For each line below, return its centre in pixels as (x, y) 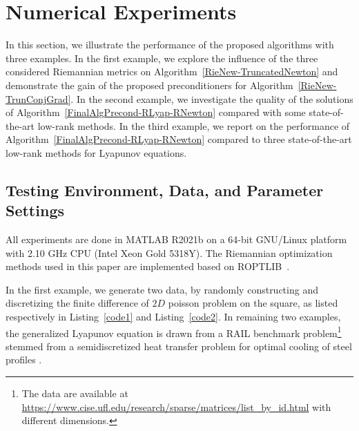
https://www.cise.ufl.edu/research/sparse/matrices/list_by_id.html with (176, 406)
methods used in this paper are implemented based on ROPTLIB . (148, 266)
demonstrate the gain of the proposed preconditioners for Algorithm (149, 85)
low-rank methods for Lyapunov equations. (96, 152)
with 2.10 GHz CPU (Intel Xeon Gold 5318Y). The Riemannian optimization (169, 252)
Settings (35, 210)
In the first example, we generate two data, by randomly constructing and (162, 289)
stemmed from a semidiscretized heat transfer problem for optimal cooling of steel (179, 346)
